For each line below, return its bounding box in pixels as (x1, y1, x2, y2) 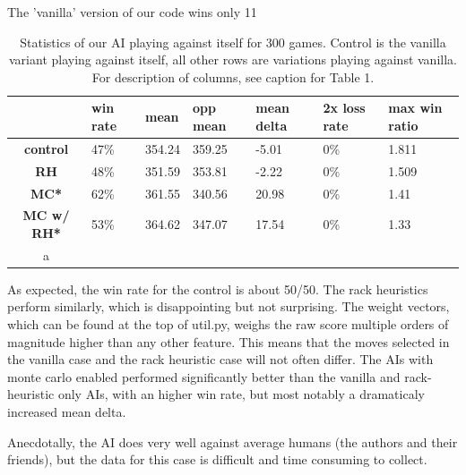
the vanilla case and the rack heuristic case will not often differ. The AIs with (7, 350, 434, 369)
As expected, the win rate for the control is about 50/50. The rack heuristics (7, 279, 428, 298)
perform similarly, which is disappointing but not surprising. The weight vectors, (7, 297, 450, 316)
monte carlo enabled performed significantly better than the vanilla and (7, 367, 401, 386)
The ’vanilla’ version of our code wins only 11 (7, 3, 257, 21)
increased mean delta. (7, 403, 126, 421)
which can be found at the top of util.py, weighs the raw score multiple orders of (7, 315, 449, 334)
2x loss (323, 98, 366, 117)
